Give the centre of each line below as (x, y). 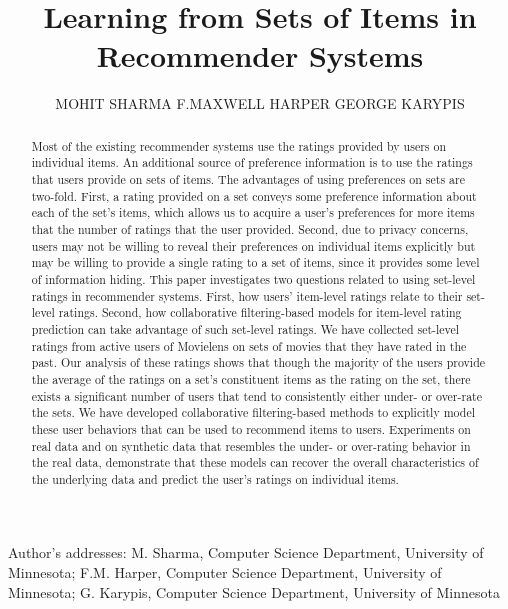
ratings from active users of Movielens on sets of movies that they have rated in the (249, 345)
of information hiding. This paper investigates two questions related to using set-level (253, 278)
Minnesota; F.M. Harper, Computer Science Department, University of (225, 572)
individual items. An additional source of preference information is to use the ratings (252, 162)
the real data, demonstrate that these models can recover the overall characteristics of (255, 462)
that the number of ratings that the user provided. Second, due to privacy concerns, (250, 228)
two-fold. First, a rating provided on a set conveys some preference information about (254, 195)
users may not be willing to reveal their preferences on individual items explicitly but (253, 245)
